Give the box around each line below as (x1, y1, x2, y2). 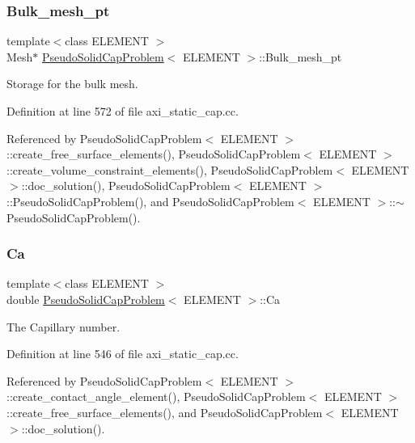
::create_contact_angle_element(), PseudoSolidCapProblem (6, 388, 306, 405)
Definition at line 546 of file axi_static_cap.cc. (6, 345, 239, 362)
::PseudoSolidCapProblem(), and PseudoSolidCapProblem (6, 192, 294, 209)
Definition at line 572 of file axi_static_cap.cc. (6, 103, 239, 119)
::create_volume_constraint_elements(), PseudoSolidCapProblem (6, 161, 333, 178)
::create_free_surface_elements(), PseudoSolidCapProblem (6, 146, 301, 162)
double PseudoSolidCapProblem (6, 290, 165, 307)
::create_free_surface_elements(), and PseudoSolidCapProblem (6, 403, 323, 420)
